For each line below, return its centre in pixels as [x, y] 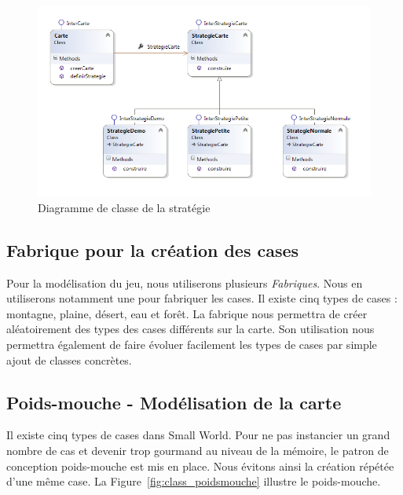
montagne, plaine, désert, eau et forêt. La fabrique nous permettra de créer [187, 313]
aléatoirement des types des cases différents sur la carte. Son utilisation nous [191, 329]
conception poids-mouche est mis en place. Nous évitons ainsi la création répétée [200, 466]
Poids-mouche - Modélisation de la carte [174, 402]
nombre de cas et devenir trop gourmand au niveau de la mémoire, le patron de [198, 451]
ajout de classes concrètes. [69, 359]
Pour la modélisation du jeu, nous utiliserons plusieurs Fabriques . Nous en [185, 282]
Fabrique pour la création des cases [153, 249]
